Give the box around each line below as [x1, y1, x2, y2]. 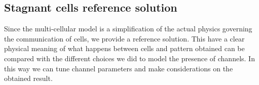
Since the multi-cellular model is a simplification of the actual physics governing [4, 23, 252, 34]
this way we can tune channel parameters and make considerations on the [4, 63, 233, 73]
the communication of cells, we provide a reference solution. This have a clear [4, 33, 245, 44]
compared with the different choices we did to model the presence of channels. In [4, 53, 255, 63]
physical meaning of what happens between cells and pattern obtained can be [4, 43, 245, 54]
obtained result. [4, 73, 53, 83]
